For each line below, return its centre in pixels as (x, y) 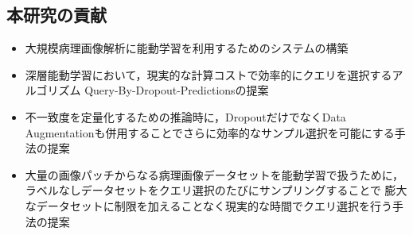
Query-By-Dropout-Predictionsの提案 (177, 90)
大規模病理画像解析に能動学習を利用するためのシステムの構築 (187, 48)
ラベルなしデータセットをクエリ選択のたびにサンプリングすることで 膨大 (216, 190)
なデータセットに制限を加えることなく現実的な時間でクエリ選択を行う (208, 205)
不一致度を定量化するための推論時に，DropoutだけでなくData (185, 116)
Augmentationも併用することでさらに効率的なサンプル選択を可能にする (210, 132)
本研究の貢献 (56, 15)
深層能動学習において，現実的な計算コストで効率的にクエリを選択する (208, 74)
